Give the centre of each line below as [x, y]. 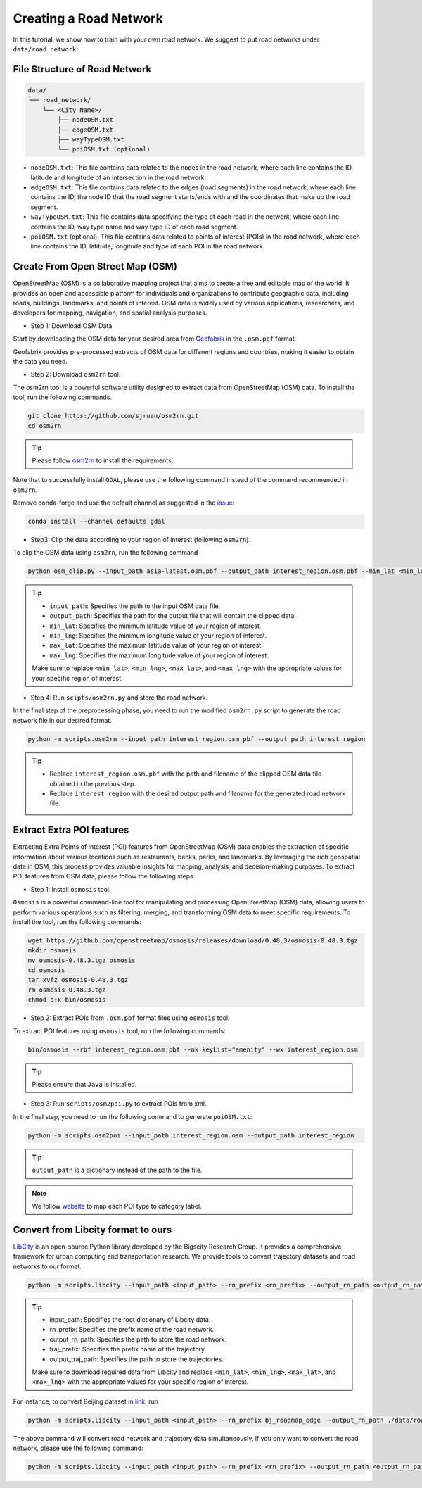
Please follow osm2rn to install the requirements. [103, 460]
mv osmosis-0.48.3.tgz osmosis [82, 960]
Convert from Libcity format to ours [92, 1229]
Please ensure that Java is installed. [84, 1084]
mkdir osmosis [52, 951]
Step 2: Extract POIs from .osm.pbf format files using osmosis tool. [130, 1018]
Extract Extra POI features [71, 830]
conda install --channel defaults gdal [96, 522]
